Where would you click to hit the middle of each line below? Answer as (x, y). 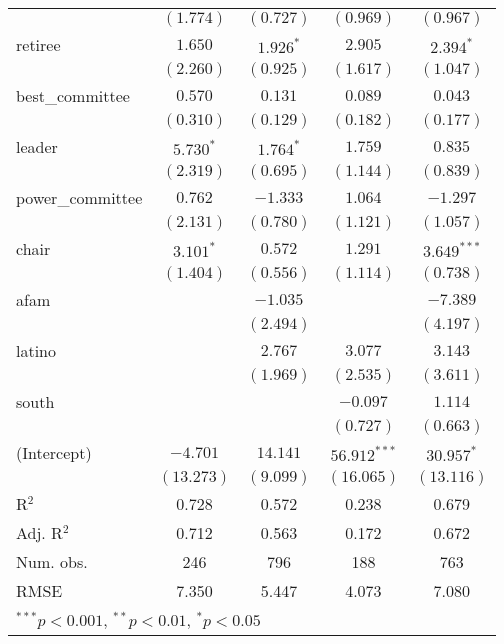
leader (37, 146)
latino (36, 350)
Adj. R (39, 532)
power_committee (79, 197)
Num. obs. (52, 561)
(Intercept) (54, 452)
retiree (38, 44)
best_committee (73, 95)
